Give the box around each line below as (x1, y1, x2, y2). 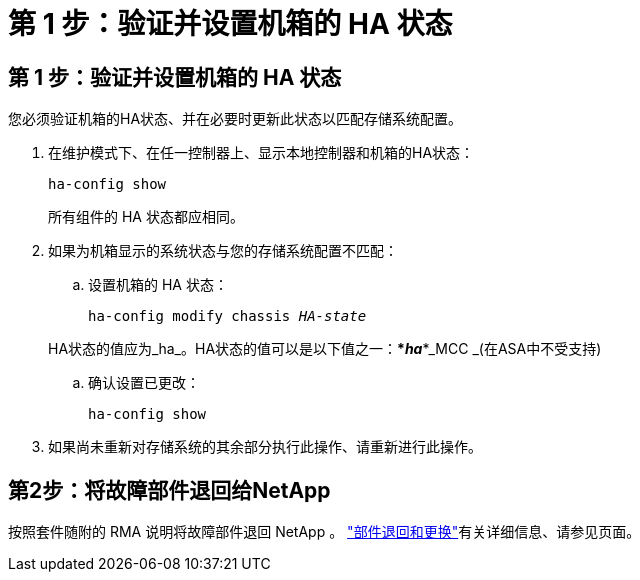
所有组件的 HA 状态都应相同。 (48, 208, 244, 226)
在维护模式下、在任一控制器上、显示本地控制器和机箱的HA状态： (48, 144, 475, 162)
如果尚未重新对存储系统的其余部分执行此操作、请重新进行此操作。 (48, 438, 482, 456)
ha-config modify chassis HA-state (88, 308, 367, 325)
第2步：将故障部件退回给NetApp (8, 477, 331, 503)
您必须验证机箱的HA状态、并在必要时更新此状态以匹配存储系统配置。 (8, 110, 463, 128)
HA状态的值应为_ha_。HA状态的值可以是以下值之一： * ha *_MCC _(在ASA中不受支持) (48, 340, 602, 358)
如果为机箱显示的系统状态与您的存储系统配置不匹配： (48, 242, 398, 260)
